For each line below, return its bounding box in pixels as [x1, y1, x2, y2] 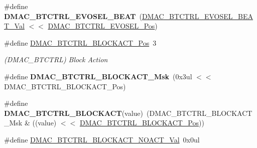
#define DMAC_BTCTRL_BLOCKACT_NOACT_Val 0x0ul [4, 134, 200, 144]
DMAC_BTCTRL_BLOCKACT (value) [4, 107, 144, 118]
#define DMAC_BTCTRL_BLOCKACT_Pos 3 [4, 37, 157, 48]
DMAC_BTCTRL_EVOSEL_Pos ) [48, 21, 158, 31]
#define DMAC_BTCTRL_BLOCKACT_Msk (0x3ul [4, 71, 192, 81]
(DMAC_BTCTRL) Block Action [4, 54, 108, 65]
